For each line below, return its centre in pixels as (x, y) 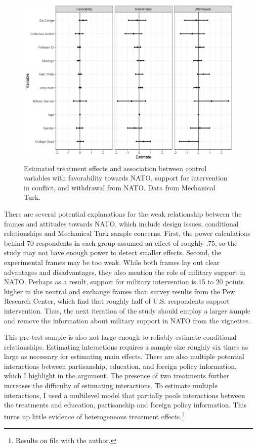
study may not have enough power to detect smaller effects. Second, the (113, 252)
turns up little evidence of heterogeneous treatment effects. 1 (94, 415)
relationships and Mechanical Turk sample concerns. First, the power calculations (127, 233)
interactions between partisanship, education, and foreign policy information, (121, 366)
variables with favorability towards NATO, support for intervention (126, 178)
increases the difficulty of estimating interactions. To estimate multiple (111, 385)
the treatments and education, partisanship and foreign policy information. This (125, 405)
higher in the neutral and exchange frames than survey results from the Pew (120, 291)
